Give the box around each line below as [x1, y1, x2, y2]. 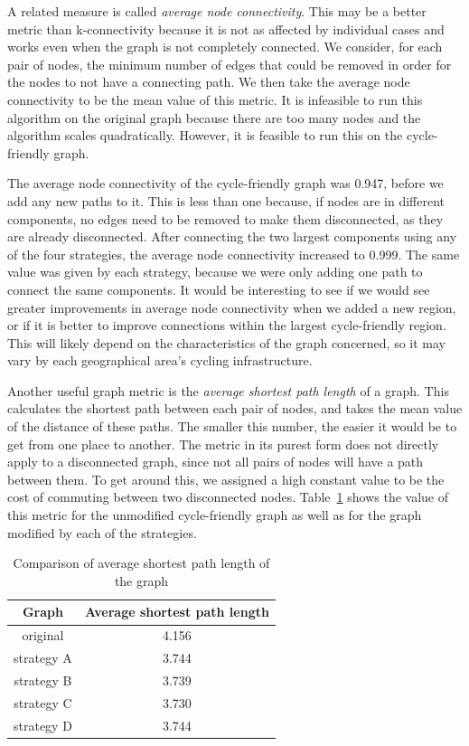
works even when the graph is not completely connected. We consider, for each [7, 37, 443, 56]
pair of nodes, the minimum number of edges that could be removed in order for [7, 54, 452, 73]
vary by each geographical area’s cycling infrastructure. [7, 351, 313, 370]
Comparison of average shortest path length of [13, 553, 270, 572]
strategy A [14, 648, 72, 667]
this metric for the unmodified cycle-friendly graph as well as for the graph [7, 505, 422, 524]
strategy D [14, 715, 72, 734]
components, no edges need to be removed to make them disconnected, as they [7, 209, 444, 228]
